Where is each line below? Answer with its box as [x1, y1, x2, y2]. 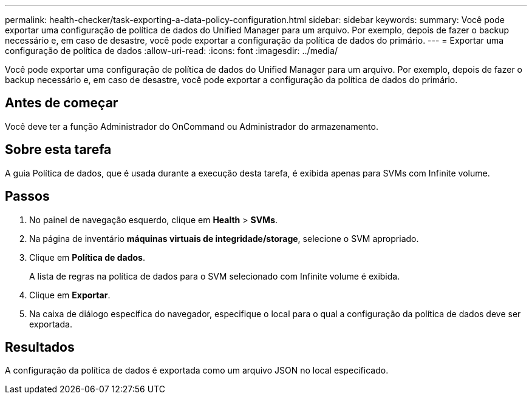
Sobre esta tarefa [5, 142, 112, 158]
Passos [5, 189, 50, 204]
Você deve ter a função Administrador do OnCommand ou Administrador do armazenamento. [5, 121, 378, 132]
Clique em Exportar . [29, 289, 111, 300]
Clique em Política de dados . [29, 252, 145, 263]
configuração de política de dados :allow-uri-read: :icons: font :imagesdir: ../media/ [5, 45, 338, 56]
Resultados [5, 339, 75, 355]
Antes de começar [5, 95, 118, 111]
